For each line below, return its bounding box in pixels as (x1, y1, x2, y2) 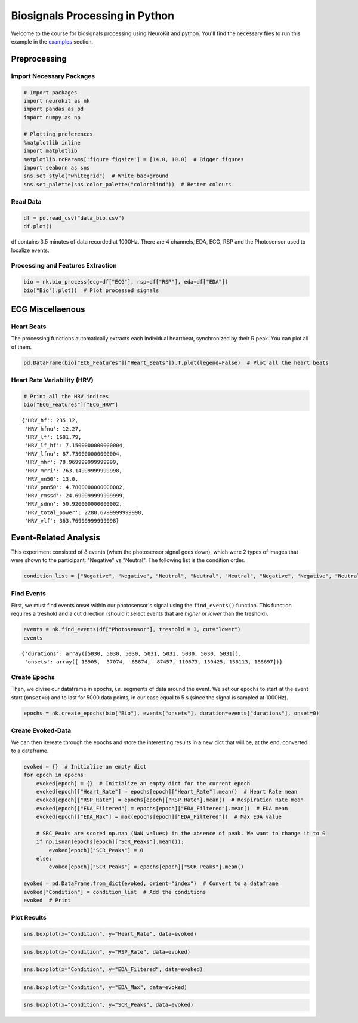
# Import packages (23, 89, 78, 96)
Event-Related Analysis (11, 532, 101, 543)
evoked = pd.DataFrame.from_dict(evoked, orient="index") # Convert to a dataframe (23, 880, 279, 887)
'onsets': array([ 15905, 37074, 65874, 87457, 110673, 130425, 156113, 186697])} (24, 659, 283, 665)
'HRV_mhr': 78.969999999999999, (24, 459, 119, 466)
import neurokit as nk (23, 97, 90, 104)
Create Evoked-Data (11, 726, 72, 735)
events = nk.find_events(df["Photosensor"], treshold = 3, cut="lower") (23, 626, 241, 633)
